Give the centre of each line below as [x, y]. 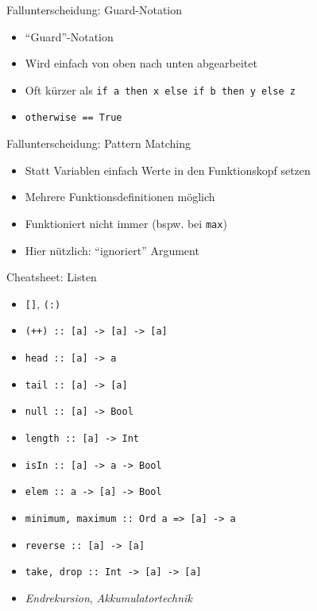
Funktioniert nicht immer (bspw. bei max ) [126, 223]
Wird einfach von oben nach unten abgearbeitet [141, 63]
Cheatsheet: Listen [52, 277]
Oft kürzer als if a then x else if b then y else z [160, 89]
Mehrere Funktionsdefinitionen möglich [120, 197]
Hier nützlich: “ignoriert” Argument [112, 250]
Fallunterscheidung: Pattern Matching [99, 143]
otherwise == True [73, 118]
